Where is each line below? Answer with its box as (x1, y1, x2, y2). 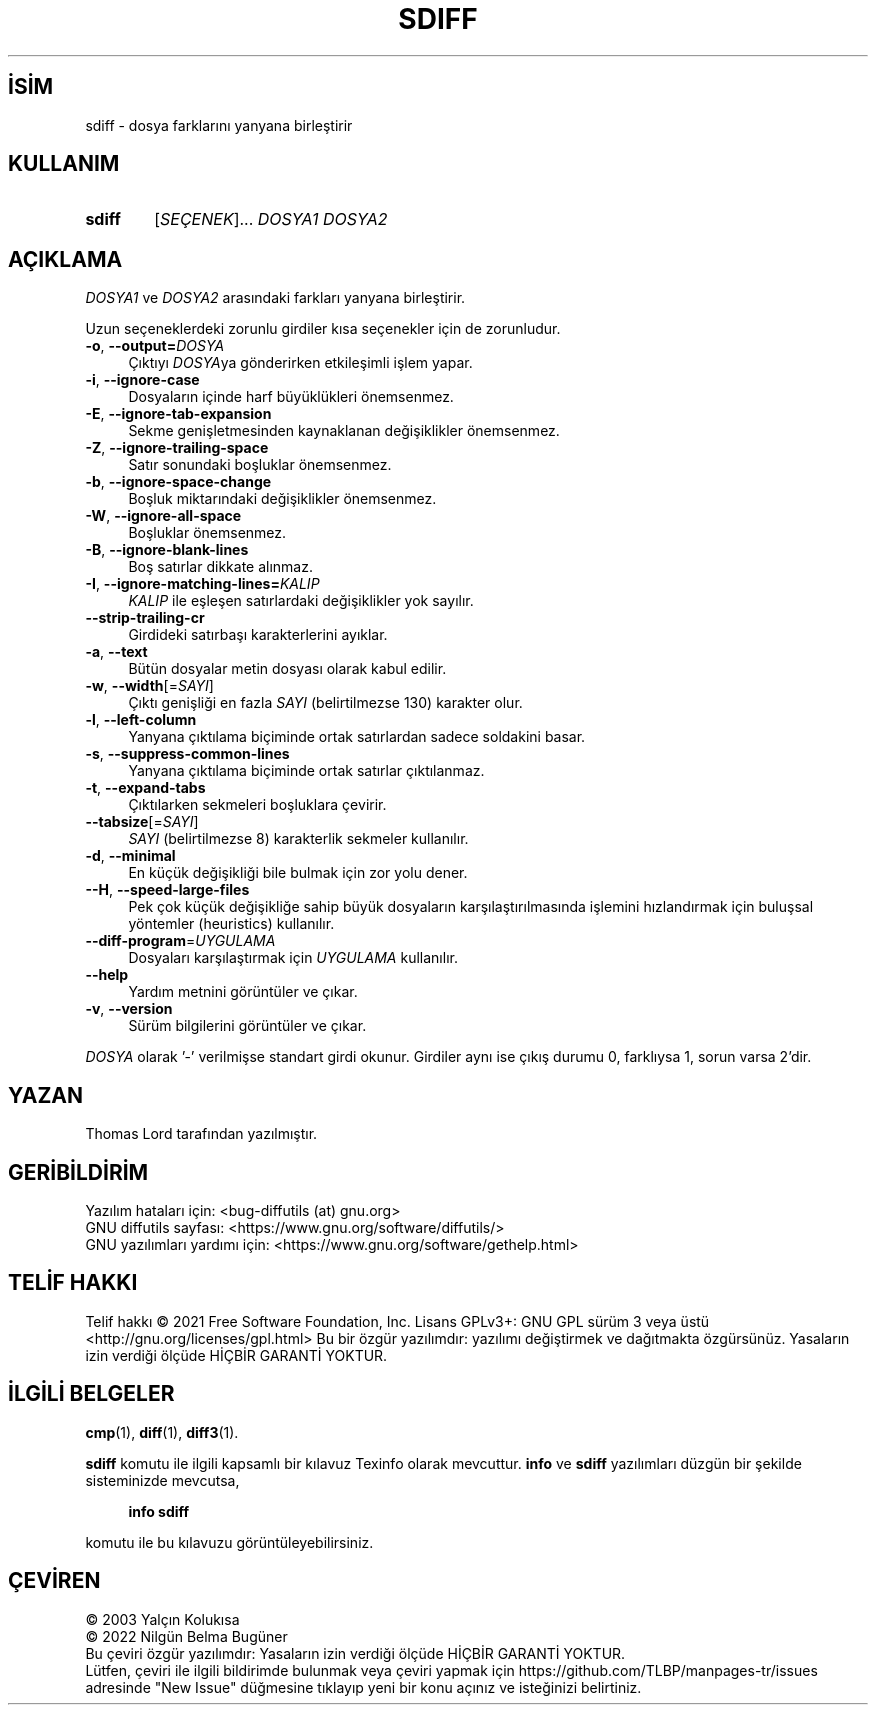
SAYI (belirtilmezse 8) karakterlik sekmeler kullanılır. (128, 830, 469, 848)
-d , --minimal (85, 847, 176, 865)
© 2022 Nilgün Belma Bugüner (85, 1627, 288, 1645)
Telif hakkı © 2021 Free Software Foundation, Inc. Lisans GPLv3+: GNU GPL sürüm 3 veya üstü (85, 1312, 710, 1330)
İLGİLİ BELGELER (8, 1381, 175, 1407)
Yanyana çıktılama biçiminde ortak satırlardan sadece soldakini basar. (128, 728, 586, 746)
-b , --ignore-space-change (85, 473, 272, 491)
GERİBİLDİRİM (8, 1159, 149, 1185)
